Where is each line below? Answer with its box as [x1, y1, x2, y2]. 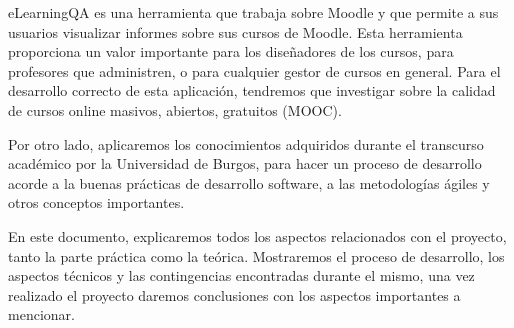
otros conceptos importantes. [8, 192, 185, 213]
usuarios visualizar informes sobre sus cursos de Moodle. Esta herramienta [8, 21, 463, 42]
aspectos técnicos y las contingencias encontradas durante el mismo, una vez [8, 265, 475, 286]
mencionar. [8, 304, 75, 325]
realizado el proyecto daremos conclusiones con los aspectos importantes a [8, 284, 461, 305]
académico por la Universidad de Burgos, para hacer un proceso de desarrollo [8, 153, 482, 174]
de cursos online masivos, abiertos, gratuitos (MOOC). [8, 99, 342, 120]
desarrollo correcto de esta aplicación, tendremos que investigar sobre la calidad [8, 80, 496, 101]
